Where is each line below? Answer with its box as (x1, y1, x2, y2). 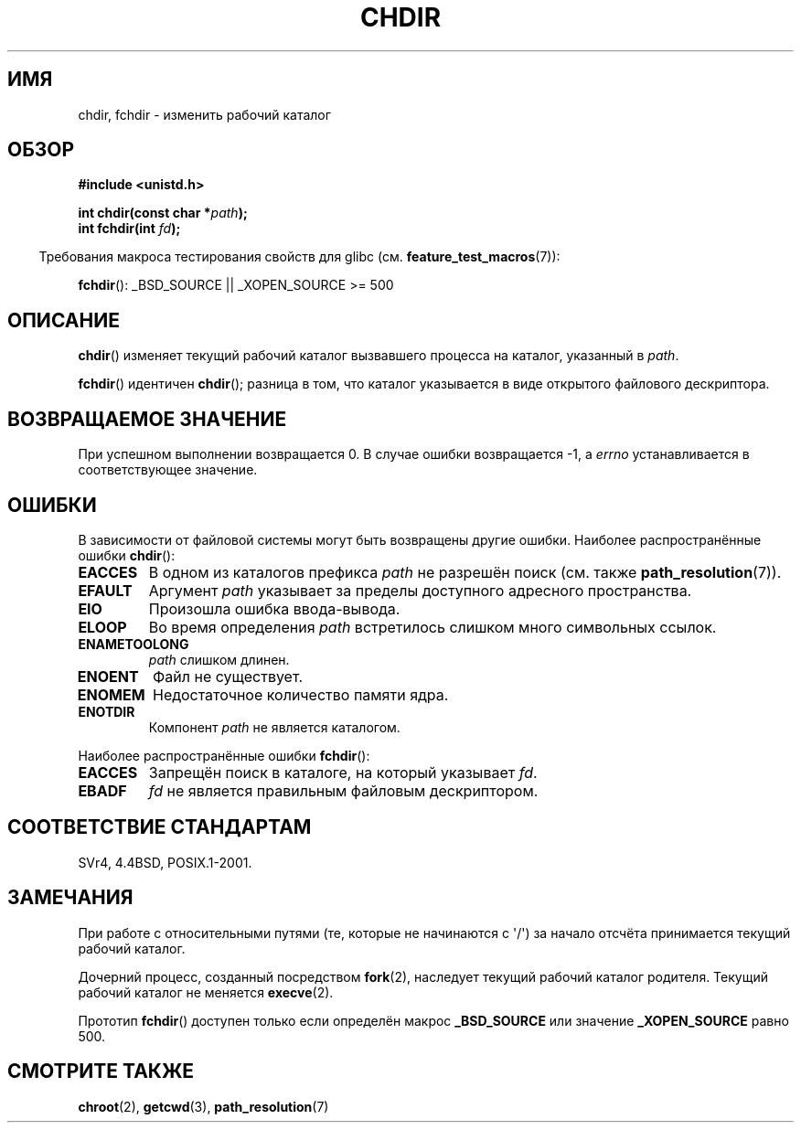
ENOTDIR (78, 703, 135, 720)
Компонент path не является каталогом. (148, 719, 400, 735)
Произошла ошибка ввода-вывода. (148, 599, 400, 618)
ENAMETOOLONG (78, 635, 189, 652)
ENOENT (77, 666, 139, 686)
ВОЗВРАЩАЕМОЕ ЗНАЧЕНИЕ (7, 407, 287, 431)
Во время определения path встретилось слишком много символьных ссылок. (148, 617, 717, 636)
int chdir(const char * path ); (78, 205, 248, 221)
